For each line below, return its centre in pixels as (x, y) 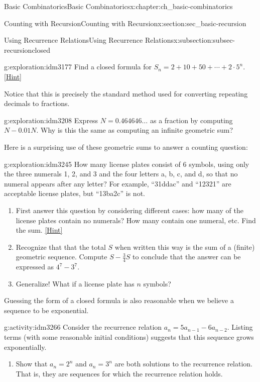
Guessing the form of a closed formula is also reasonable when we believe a (119, 300)
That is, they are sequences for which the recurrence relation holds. (119, 373)
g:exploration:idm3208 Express (51, 120)
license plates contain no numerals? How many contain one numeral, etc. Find (136, 220)
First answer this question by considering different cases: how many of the (129, 210)
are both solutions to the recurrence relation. (183, 364)
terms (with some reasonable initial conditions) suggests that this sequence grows (129, 337)
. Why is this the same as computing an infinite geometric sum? (135, 130)
